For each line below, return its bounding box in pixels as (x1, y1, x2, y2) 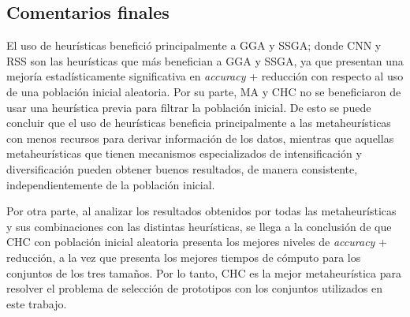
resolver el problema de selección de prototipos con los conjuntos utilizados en (6, 280, 382, 296)
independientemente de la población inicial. (6, 176, 215, 192)
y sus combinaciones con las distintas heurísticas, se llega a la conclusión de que (6, 218, 392, 234)
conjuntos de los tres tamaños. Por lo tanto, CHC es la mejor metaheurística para (6, 264, 401, 281)
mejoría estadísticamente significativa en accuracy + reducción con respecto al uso (6, 68, 404, 84)
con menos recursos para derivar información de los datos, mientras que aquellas (6, 129, 394, 146)
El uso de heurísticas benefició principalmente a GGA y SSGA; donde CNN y (6, 37, 382, 54)
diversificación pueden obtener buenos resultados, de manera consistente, (6, 160, 358, 177)
